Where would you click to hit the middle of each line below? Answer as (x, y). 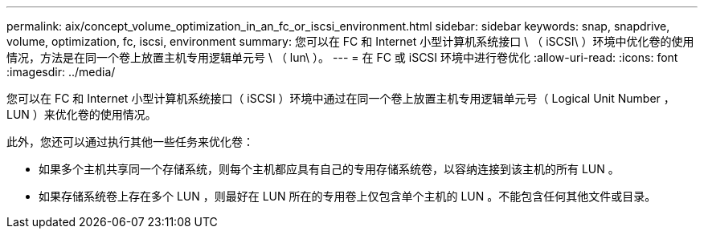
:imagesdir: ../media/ (61, 72)
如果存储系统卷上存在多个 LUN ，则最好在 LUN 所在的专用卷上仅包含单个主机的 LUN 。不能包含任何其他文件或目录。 (348, 196)
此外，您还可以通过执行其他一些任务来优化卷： (130, 142)
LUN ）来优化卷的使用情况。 (82, 114)
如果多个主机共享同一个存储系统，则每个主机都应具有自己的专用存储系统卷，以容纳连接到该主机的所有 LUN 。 (329, 169)
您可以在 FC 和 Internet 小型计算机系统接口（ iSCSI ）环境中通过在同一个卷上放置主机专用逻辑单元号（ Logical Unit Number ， (341, 98)
